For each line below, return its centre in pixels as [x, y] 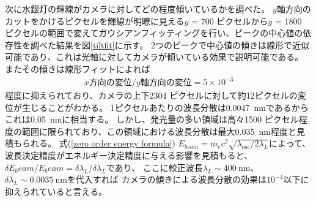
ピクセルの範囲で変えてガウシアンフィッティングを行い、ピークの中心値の [154, 33]
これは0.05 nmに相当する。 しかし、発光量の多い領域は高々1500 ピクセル [152, 119]
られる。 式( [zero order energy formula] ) [99, 143]
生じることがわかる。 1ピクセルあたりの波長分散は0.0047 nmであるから [165, 107]
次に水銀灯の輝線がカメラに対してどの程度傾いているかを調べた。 [138, 9]
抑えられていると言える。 [56, 192]
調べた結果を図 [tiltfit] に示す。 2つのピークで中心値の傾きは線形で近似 [170, 44]
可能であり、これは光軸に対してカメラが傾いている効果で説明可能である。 [154, 57]
